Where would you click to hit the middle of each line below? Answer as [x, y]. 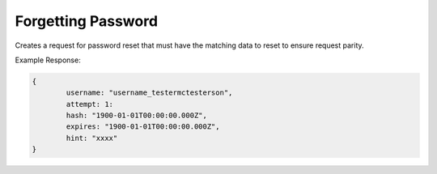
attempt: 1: [89, 104]
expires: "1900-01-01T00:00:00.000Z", [143, 127]
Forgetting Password [86, 21]
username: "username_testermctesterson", [149, 93]
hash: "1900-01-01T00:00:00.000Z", [137, 116]
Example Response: [48, 60]
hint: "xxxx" [92, 138]
